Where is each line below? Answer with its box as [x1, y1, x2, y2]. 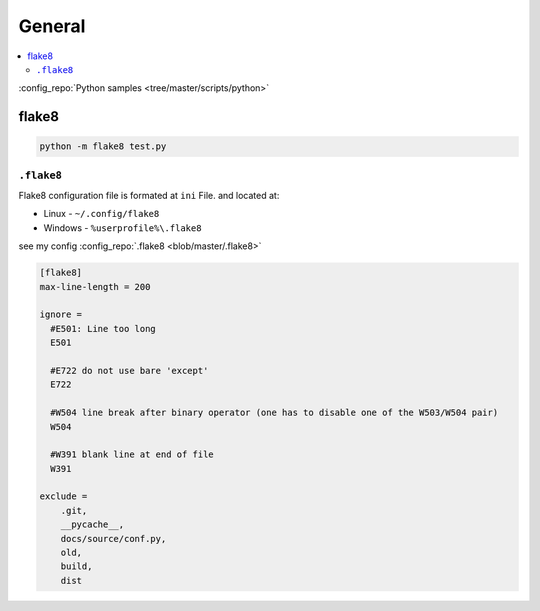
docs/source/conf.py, [60, 533, 167, 544]
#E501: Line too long [50, 323, 157, 334]
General [18, 15, 86, 37]
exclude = [39, 491, 88, 502]
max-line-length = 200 [39, 281, 151, 292]
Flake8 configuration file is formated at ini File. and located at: [18, 190, 280, 202]
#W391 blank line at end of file [50, 449, 214, 460]
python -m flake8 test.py [39, 141, 167, 152]
